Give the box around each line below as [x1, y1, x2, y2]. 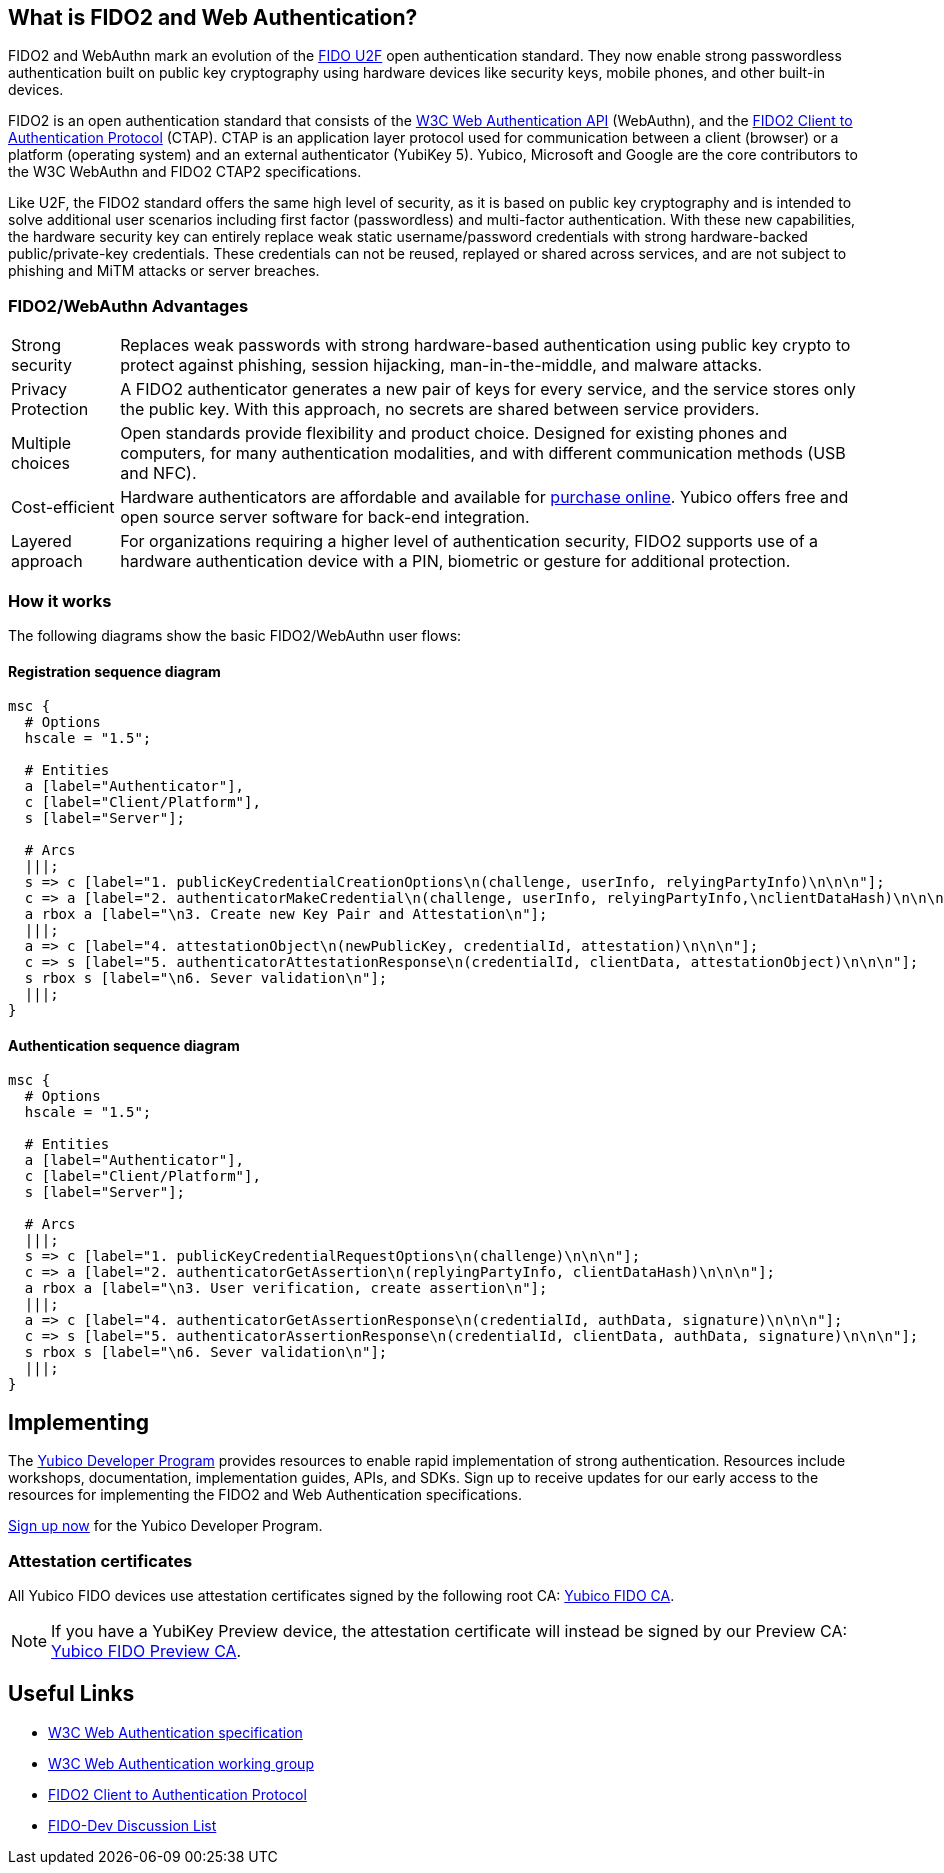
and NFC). [120, 463, 197, 484]
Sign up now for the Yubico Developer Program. [8, 1517, 323, 1535]
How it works [8, 590, 112, 611]
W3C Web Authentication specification [48, 1723, 303, 1741]
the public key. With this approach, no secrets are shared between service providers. [120, 399, 760, 420]
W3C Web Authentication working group [48, 1754, 314, 1772]
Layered [11, 531, 72, 552]
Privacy [11, 379, 67, 400]
